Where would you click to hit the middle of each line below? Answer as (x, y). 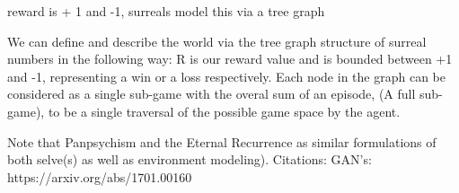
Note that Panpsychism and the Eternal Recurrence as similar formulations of (222, 141)
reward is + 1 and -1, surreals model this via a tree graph (166, 11)
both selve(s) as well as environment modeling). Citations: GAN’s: (190, 159)
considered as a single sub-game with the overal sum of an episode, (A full (212, 94)
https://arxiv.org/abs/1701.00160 (100, 176)
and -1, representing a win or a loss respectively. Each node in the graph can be (226, 76)
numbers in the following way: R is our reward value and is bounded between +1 (230, 59)
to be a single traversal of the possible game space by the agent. (224, 111)
